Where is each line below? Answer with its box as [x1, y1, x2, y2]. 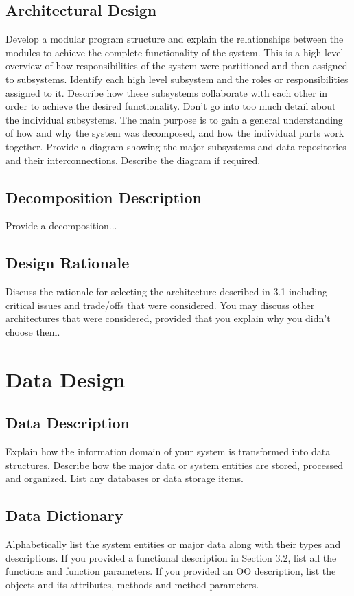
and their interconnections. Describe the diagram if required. [5, 152, 261, 167]
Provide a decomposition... [5, 218, 117, 233]
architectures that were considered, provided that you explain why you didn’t [5, 311, 331, 325]
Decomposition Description [5, 186, 202, 207]
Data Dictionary [5, 505, 123, 526]
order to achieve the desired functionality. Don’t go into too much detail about [5, 99, 336, 113]
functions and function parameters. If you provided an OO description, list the [5, 564, 336, 578]
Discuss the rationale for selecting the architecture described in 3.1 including [5, 284, 327, 299]
